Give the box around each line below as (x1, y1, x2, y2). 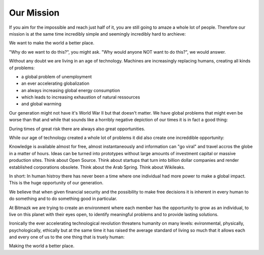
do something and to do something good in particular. (9, 196, 117, 202)
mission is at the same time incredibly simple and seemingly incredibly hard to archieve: (9, 31, 186, 37)
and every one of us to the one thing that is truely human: (9, 234, 125, 240)
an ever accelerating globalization (21, 80, 90, 86)
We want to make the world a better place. (9, 40, 95, 46)
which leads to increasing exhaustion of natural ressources (21, 94, 140, 100)
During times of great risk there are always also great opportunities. (9, 126, 145, 132)
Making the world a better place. (9, 243, 75, 249)
